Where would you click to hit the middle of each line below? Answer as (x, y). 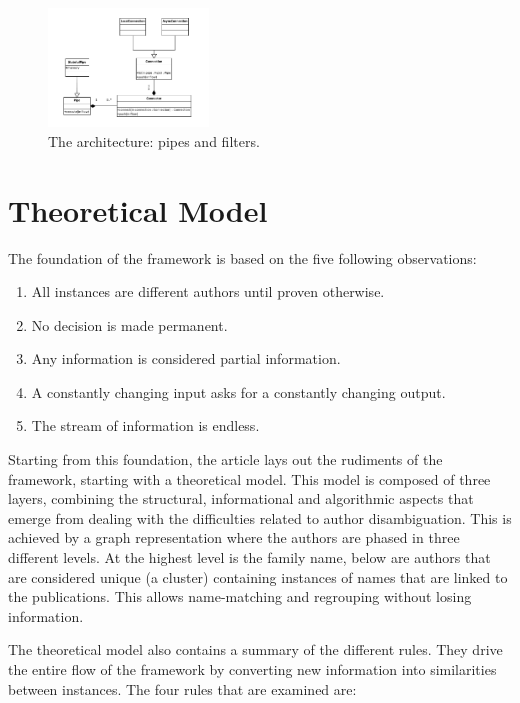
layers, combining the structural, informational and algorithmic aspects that (241, 498)
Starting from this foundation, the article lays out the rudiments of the (225, 459)
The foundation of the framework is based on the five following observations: (242, 257)
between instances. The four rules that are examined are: (182, 688)
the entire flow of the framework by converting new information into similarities (252, 669)
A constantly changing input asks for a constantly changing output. (238, 391)
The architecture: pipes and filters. (154, 140)
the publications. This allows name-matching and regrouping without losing (240, 596)
